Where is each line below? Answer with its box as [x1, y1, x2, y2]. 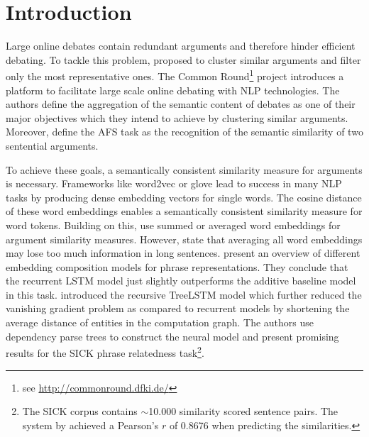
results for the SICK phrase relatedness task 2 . [6, 343, 204, 360]
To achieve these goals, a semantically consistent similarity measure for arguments [6, 162, 363, 177]
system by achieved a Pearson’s [22, 417, 159, 432]
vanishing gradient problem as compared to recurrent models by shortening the [6, 301, 350, 316]
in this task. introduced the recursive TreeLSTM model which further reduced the [6, 287, 362, 302]
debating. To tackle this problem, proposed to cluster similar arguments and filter [6, 52, 361, 67]
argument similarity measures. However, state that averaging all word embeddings [6, 231, 363, 246]
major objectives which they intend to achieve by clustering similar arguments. [6, 110, 348, 125]
